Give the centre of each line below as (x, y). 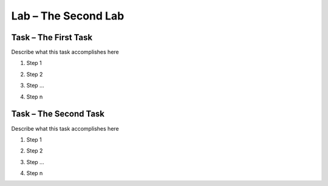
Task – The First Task (52, 37)
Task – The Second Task (58, 114)
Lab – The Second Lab (68, 16)
